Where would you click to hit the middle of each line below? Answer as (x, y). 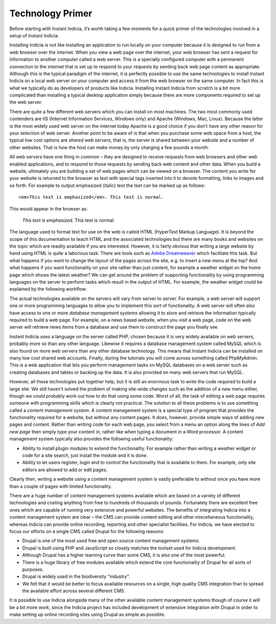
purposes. (33, 569)
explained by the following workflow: (48, 289)
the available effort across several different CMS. (74, 591)
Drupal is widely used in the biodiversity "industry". (76, 576)
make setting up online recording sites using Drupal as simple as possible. (87, 615)
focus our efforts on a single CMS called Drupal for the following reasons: (87, 531)
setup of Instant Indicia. (34, 35)
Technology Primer (51, 13)
